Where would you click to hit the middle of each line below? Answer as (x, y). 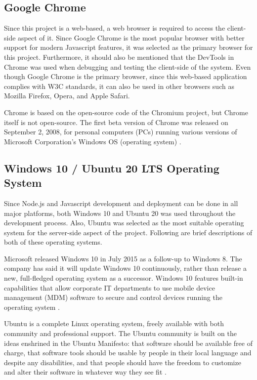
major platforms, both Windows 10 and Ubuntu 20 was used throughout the (120, 213)
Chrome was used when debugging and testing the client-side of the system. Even (128, 66)
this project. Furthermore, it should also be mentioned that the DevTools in (119, 57)
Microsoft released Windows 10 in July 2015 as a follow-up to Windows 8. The (123, 258)
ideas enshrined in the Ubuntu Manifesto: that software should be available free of (128, 343)
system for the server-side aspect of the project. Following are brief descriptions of (128, 232)
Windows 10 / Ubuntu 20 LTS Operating (112, 168)
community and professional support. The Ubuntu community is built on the (120, 333)
